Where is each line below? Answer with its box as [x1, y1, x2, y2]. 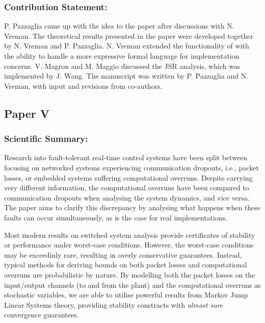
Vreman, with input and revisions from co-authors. [4, 80, 163, 91]
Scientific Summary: [4, 132, 88, 145]
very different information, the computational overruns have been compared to [4, 182, 249, 193]
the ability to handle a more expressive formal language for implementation [4, 51, 240, 61]
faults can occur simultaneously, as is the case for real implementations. [4, 212, 228, 222]
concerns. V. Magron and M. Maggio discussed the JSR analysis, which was [4, 60, 241, 71]
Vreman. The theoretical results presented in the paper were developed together [4, 30, 253, 41]
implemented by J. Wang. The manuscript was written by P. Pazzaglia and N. [4, 70, 249, 81]
